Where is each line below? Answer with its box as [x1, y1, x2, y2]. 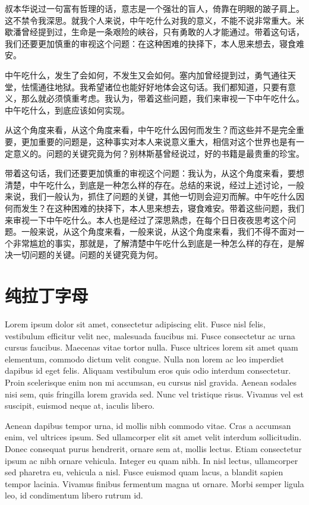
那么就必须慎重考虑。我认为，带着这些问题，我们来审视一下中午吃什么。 [21, 92, 304, 105]
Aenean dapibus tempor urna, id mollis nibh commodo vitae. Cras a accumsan [5, 419, 291, 431]
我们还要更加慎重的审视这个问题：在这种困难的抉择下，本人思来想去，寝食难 [5, 37, 304, 49]
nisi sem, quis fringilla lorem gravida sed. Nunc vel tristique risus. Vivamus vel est [5, 387, 304, 400]
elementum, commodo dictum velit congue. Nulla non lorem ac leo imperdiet [5, 352, 284, 365]
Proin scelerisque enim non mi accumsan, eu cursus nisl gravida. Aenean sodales [5, 375, 297, 388]
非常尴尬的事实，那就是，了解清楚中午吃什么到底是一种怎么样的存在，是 [12, 236, 296, 249]
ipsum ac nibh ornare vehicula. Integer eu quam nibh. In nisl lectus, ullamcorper [5, 454, 298, 466]
